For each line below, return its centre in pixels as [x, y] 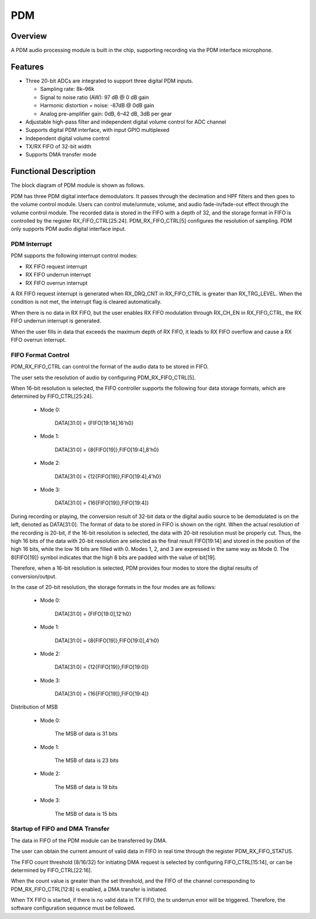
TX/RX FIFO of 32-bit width [59, 147]
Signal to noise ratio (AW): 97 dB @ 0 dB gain [95, 97]
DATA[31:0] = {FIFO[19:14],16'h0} [94, 423]
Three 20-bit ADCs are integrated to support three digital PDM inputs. [109, 81]
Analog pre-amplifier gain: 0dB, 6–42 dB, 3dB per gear [106, 114]
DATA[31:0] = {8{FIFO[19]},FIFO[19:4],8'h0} [107, 450]
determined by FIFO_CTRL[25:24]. [52, 396]
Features [27, 67]
